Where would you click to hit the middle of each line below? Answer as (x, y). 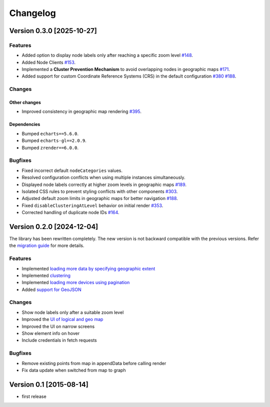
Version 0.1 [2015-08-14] (49, 384)
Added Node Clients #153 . (49, 62)
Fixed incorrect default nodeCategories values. (72, 170)
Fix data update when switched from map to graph (74, 370)
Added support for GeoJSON (52, 289)
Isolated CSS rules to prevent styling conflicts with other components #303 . (100, 191)
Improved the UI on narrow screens (58, 326)
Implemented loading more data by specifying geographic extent (88, 268)
